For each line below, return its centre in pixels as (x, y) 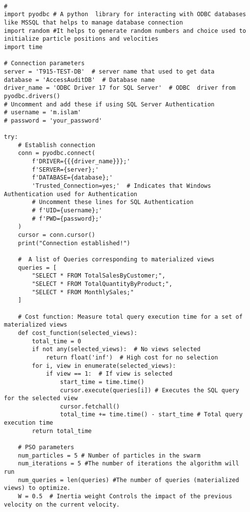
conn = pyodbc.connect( (57, 153)
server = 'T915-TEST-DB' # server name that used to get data (109, 71)
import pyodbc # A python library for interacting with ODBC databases (125, 14)
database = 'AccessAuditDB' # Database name (79, 80)
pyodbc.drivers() (32, 96)
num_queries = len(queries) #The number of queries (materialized (128, 480)
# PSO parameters (46, 448)
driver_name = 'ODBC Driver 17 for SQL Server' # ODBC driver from (120, 88)
